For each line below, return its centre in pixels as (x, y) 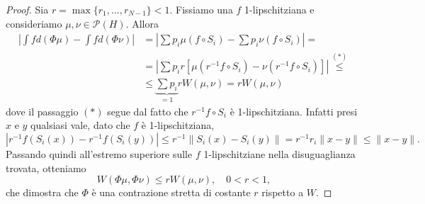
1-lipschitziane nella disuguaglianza (279, 153)
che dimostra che (42, 192)
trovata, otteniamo (46, 168)
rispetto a (283, 192)
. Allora (142, 23)
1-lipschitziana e (279, 9)
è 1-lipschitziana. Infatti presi (294, 111)
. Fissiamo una (201, 9)
